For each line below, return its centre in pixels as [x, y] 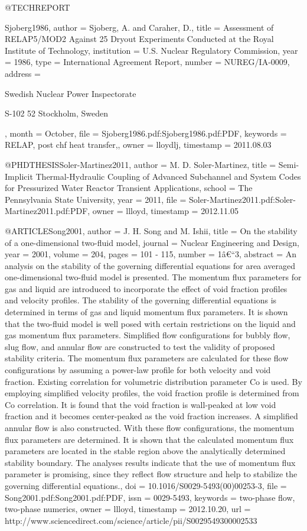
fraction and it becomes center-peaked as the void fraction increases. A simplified [151, 416]
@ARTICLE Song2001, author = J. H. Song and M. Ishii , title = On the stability [151, 230]
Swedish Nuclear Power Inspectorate [71, 93]
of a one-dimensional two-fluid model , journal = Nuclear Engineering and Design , [152, 242]
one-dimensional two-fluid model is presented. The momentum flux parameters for [153, 277]
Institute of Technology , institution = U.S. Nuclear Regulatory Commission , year [151, 50]
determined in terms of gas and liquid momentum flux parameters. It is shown [146, 312]
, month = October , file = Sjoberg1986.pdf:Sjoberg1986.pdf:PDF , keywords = [146, 133]
